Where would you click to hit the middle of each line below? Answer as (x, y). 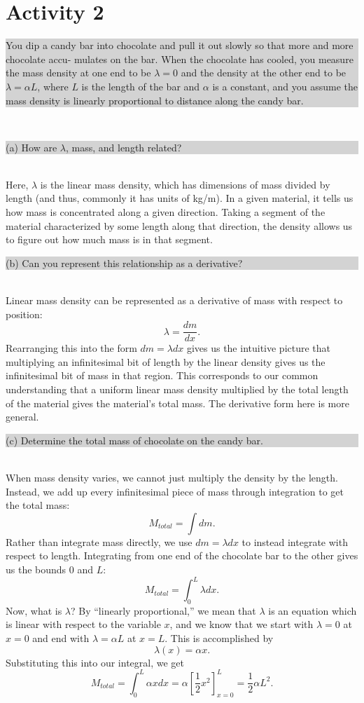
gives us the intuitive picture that (259, 348)
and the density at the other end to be (264, 73)
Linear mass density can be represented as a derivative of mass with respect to (174, 300)
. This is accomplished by (219, 638)
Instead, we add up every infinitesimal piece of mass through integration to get (175, 491)
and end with (61, 638)
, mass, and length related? (124, 147)
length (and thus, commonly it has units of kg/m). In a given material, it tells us (180, 198)
